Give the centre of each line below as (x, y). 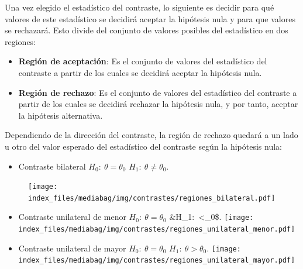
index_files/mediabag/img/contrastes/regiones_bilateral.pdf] (152, 198)
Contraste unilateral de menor (72, 217)
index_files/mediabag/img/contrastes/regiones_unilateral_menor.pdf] (157, 230)
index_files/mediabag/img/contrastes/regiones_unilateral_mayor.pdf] (157, 261)
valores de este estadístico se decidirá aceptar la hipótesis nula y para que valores (150, 18)
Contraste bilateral (52, 166)
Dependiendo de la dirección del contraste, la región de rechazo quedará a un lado (151, 135)
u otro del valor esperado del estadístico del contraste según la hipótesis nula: (143, 146)
